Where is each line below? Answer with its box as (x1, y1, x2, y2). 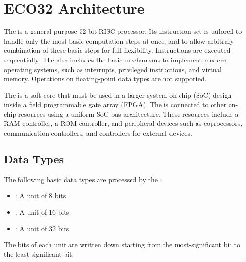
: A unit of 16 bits (15, 207, 69, 217)
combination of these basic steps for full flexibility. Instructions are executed (4, 45, 230, 55)
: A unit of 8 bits (15, 190, 66, 200)
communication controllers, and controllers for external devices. (4, 128, 192, 138)
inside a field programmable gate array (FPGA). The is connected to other (4, 99, 227, 109)
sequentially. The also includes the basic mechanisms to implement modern (4, 54, 227, 64)
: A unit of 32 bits (15, 223, 69, 233)
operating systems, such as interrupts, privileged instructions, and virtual (4, 64, 222, 74)
